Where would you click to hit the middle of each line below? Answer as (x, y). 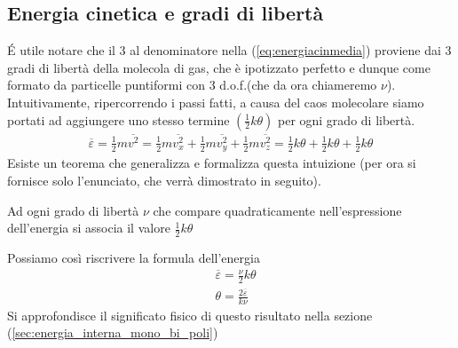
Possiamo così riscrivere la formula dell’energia (134, 257)
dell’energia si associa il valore (89, 228)
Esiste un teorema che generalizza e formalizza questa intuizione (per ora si (212, 163)
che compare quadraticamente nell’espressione (277, 210)
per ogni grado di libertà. (346, 119)
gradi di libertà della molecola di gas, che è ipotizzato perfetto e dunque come (219, 67)
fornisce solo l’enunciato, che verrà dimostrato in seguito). (164, 180)
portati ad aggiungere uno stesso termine (118, 119)
